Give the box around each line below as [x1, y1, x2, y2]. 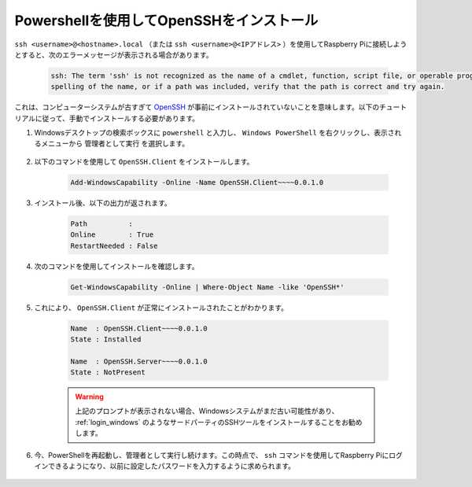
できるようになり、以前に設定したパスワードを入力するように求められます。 [47, 461, 295, 471]
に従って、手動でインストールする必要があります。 [35, 113, 200, 123]
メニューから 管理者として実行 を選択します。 [40, 138, 190, 149]
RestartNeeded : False [70, 241, 158, 250]
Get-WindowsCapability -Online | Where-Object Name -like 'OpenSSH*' [70, 282, 345, 291]
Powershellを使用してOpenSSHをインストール [14, 12, 319, 29]
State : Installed [70, 334, 142, 344]
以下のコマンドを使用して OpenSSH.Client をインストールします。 [34, 157, 254, 166]
